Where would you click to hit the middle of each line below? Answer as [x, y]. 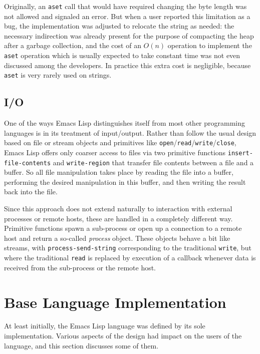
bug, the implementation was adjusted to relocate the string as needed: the [119, 26]
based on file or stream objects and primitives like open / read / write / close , [120, 142]
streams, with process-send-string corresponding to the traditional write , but [128, 248]
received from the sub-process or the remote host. [80, 267]
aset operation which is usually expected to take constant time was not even [122, 55]
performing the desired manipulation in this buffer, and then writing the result [125, 182]
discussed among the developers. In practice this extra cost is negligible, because [127, 65]
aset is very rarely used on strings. [58, 75]
